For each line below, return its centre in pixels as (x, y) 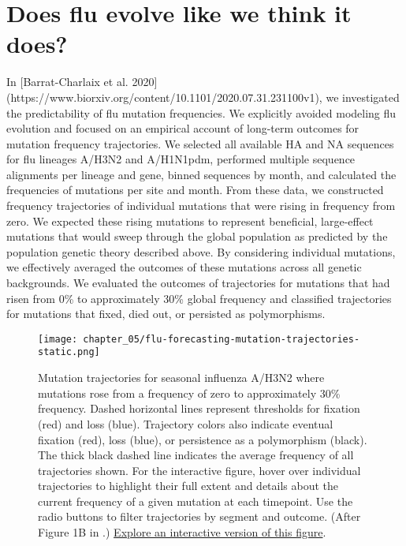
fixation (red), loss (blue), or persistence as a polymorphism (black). (203, 439)
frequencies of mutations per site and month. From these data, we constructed (195, 190)
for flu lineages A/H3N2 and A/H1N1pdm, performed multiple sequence (181, 159)
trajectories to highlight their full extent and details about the (188, 486)
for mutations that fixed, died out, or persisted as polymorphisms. (166, 314)
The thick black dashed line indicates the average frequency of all (196, 455)
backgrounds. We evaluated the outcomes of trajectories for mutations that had (198, 283)
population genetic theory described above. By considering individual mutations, (201, 251)
